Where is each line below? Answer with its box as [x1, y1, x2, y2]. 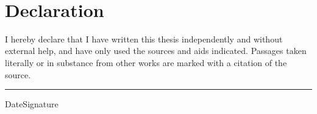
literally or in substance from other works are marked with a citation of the [5, 56, 287, 69]
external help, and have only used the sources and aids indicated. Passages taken [5, 44, 307, 57]
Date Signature [5, 98, 59, 110]
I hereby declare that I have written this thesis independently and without [5, 32, 283, 45]
